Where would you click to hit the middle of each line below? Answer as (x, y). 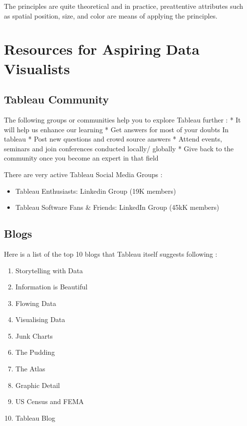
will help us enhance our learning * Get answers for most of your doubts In (116, 129)
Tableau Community (56, 99)
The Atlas (30, 369)
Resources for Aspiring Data (102, 49)
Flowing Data (36, 303)
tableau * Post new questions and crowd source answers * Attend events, (113, 139)
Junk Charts (34, 335)
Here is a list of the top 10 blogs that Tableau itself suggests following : (111, 254)
